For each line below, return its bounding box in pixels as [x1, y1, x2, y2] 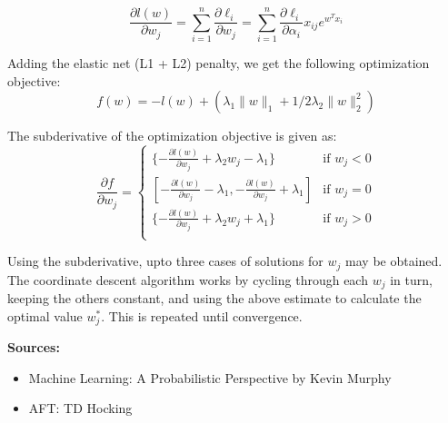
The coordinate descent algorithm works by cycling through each [7, 270, 368, 289]
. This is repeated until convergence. [101, 306, 303, 325]
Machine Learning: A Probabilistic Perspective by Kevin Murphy [28, 368, 392, 387]
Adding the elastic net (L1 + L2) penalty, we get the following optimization [7, 54, 430, 73]
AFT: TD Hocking [28, 398, 133, 418]
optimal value [7, 306, 83, 325]
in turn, [390, 270, 433, 289]
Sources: [7, 338, 60, 357]
